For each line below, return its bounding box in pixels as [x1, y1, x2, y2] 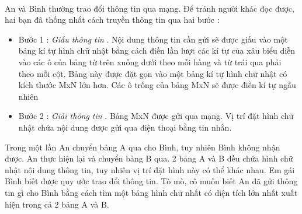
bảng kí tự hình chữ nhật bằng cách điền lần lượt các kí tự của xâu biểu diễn [18, 44, 296, 57]
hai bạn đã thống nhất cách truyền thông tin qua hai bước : [5, 13, 220, 26]
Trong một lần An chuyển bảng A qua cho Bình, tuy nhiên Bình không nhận [5, 141, 280, 153]
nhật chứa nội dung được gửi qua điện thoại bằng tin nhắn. [18, 121, 232, 133]
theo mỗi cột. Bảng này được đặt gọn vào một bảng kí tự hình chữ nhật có [18, 67, 287, 79]
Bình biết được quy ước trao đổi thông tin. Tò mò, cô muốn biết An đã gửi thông [5, 175, 298, 187]
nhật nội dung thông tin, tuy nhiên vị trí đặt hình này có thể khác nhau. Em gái [5, 163, 295, 176]
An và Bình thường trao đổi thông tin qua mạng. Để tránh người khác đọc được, [5, 2, 294, 14]
